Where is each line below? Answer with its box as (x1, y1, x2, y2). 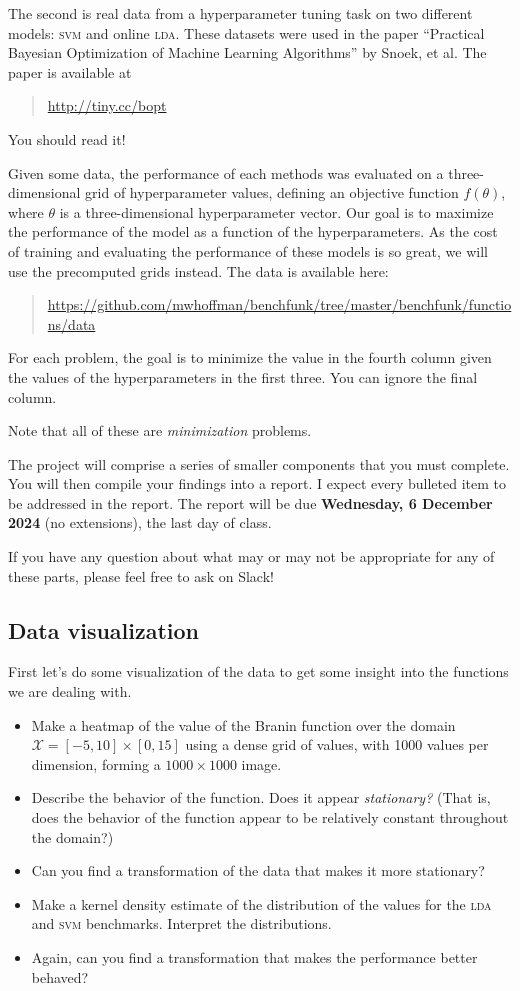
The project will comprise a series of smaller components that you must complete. (8, 453, 510, 474)
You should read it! (8, 128, 126, 149)
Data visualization (8, 614, 200, 645)
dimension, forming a (31, 753, 161, 774)
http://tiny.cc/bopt (47, 95, 167, 116)
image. (241, 753, 282, 774)
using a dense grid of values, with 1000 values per (185, 734, 489, 755)
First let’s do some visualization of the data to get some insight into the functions (8, 661, 509, 682)
